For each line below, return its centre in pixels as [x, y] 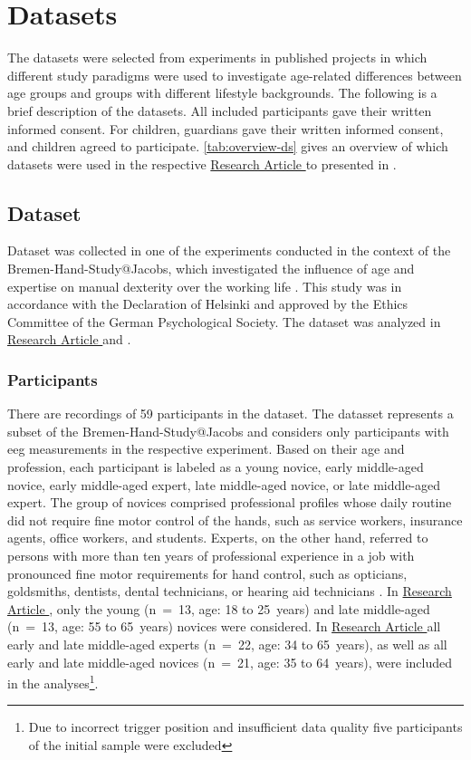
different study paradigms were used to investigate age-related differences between [235, 75]
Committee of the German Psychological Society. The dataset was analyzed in [224, 321]
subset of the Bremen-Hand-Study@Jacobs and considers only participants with [228, 431]
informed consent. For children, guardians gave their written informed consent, [226, 128]
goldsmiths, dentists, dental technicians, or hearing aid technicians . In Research [230, 591]
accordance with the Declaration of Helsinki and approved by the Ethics [208, 304]
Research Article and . [69, 339]
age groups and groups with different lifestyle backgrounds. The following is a [222, 93]
